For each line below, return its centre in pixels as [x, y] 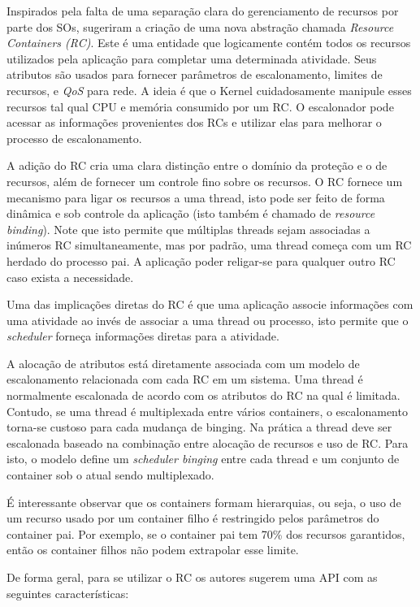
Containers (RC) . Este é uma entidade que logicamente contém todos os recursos [209, 43]
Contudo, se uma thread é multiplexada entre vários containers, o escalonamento [207, 411]
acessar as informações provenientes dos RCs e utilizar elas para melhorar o [194, 122]
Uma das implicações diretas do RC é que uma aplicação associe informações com [210, 304]
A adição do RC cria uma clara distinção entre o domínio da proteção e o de [197, 165]
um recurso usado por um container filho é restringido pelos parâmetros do [193, 518]
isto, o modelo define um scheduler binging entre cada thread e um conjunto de [203, 459]
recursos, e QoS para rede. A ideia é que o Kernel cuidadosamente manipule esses [209, 90]
